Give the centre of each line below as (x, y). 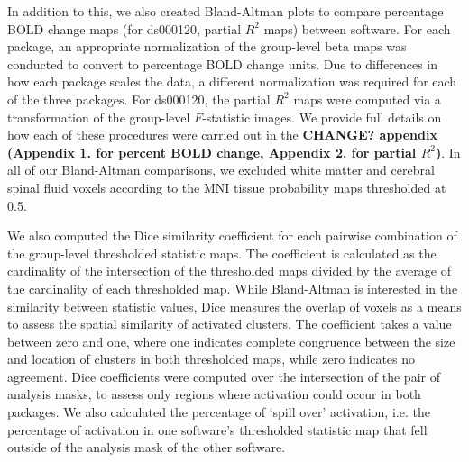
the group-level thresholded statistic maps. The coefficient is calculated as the (222, 253)
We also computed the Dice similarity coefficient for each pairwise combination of (232, 236)
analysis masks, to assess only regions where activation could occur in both (214, 394)
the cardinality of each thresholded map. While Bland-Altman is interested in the (233, 288)
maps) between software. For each (357, 28)
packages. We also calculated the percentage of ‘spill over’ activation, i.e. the (219, 412)
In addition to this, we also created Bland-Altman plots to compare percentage (225, 11)
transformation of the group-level (99, 117)
